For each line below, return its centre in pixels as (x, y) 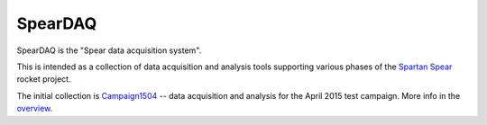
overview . (35, 109)
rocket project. (44, 79)
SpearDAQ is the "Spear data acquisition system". (109, 50)
